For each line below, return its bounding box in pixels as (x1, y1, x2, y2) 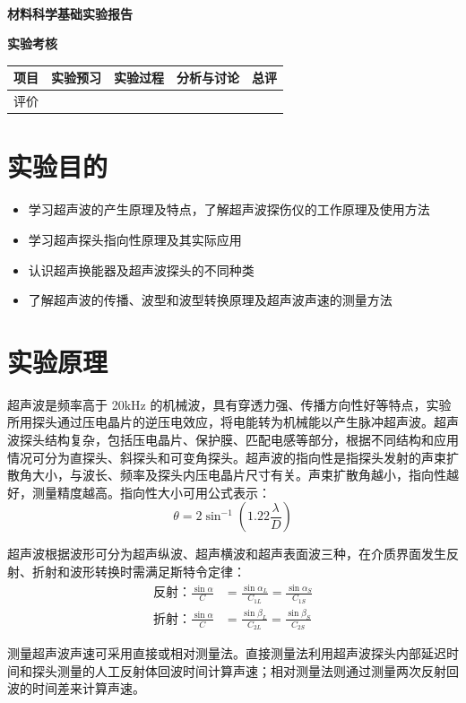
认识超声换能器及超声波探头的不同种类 (28, 260, 255, 279)
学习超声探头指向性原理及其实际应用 (28, 230, 242, 248)
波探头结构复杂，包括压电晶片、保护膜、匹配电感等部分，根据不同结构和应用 (7, 430, 459, 449)
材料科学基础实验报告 (7, 4, 133, 22)
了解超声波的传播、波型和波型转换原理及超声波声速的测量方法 (28, 291, 393, 309)
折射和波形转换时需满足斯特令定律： (31, 562, 246, 580)
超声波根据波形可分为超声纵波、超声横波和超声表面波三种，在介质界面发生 (7, 544, 446, 563)
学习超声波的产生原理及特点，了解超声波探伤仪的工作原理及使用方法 (28, 200, 430, 219)
